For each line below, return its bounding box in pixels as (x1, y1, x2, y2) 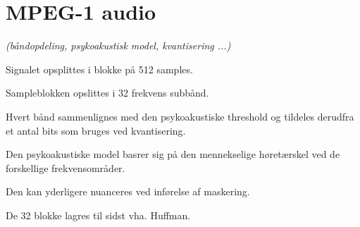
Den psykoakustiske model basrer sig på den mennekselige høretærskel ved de (6, 147, 340, 161)
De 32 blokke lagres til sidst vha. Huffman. (6, 207, 191, 222)
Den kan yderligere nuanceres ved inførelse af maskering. (6, 184, 250, 199)
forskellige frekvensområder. (6, 160, 125, 175)
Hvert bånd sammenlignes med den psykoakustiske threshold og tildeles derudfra (6, 109, 354, 123)
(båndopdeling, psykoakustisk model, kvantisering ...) (6, 38, 231, 53)
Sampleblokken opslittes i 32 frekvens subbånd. (6, 85, 209, 100)
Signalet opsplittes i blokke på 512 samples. (6, 61, 193, 76)
